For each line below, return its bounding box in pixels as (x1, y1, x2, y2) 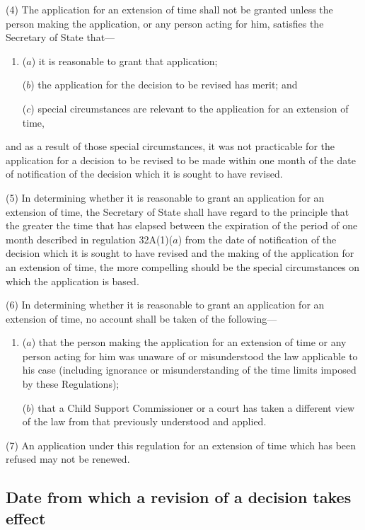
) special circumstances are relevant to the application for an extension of (30, 100, 349, 115)
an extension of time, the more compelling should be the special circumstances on (6, 259, 360, 274)
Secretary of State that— (6, 30, 115, 45)
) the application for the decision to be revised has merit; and (30, 77, 298, 92)
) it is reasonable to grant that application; (31, 53, 218, 68)
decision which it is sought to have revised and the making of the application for (6, 246, 354, 260)
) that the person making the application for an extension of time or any (31, 335, 347, 350)
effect (6, 507, 46, 529)
